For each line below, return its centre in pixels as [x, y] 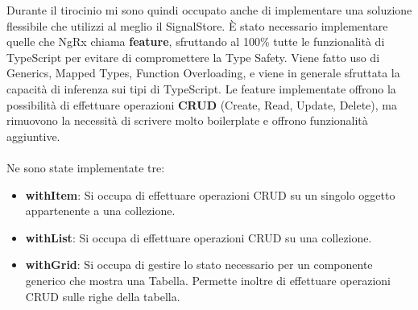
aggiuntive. [33, 136]
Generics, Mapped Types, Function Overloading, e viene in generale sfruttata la [203, 73]
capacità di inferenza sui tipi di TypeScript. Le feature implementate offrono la [201, 88]
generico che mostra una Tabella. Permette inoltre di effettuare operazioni [208, 280]
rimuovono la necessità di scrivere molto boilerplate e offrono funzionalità [187, 120]
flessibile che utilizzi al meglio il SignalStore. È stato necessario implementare [197, 25]
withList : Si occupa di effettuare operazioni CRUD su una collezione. [199, 237]
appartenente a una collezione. [100, 211]
